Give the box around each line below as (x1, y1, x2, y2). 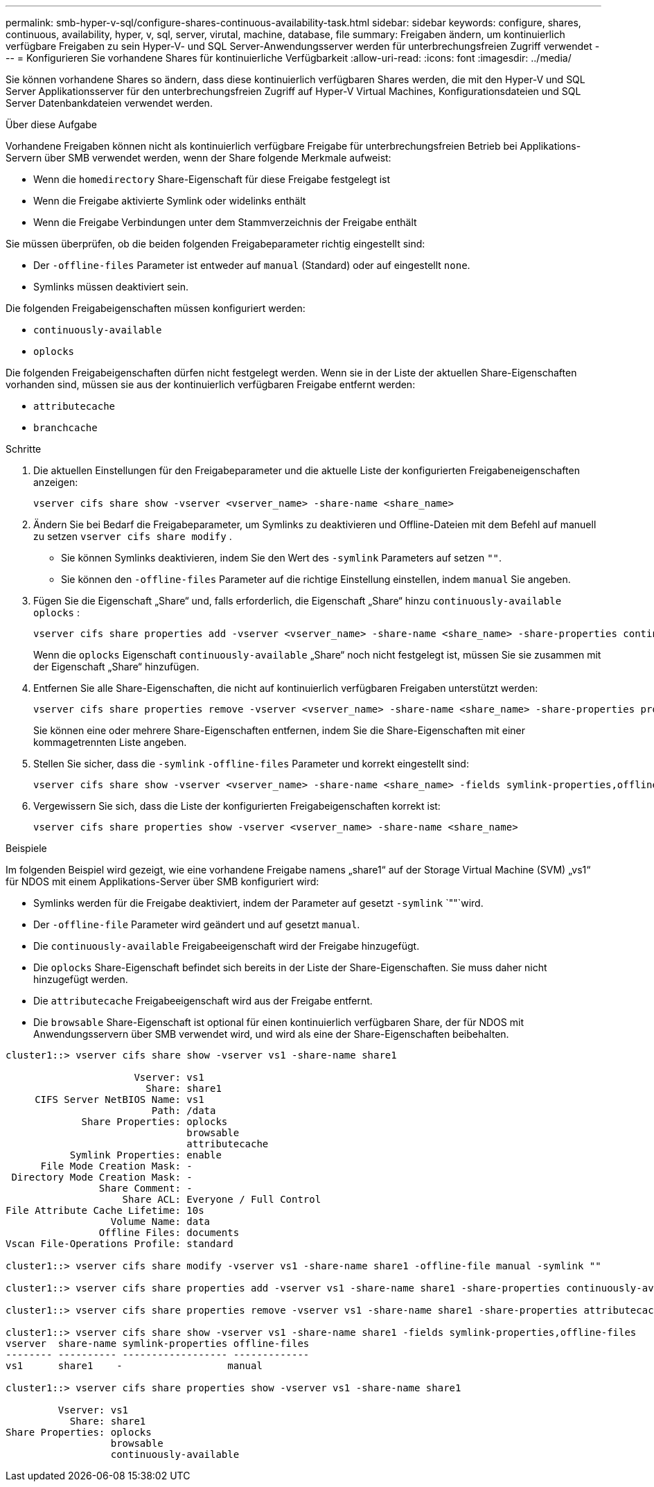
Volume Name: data (110, 1216, 211, 1227)
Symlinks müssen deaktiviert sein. (33, 281, 188, 293)
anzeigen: (33, 476, 78, 488)
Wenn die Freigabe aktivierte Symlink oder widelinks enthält (33, 195, 306, 207)
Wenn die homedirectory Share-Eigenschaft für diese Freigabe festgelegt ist (33, 173, 391, 185)
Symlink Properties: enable (69, 1149, 222, 1160)
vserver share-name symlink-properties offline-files (6, 1338, 310, 1349)
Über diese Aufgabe (6, 119, 97, 130)
